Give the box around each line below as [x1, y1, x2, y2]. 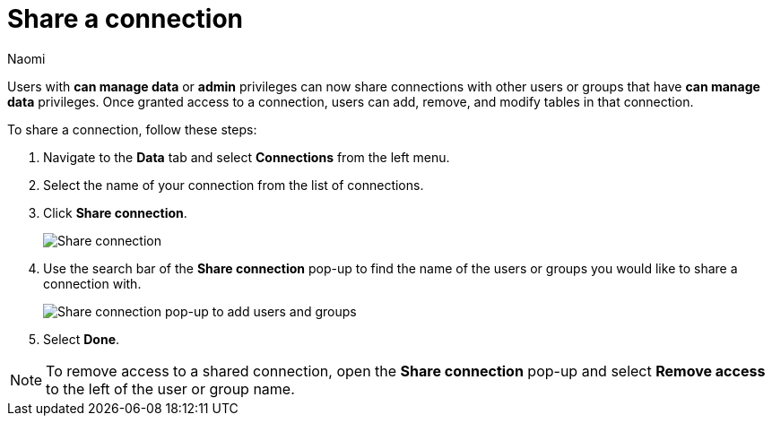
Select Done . [43, 331, 120, 347]
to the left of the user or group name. [46, 379, 295, 398]
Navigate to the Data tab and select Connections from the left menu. [43, 149, 450, 165]
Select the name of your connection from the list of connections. [43, 177, 424, 193]
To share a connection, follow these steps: [7, 121, 257, 137]
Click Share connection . [43, 204, 187, 220]
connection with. [43, 275, 142, 291]
